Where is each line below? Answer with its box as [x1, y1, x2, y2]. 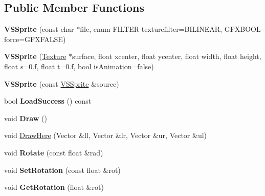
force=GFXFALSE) [4, 33, 66, 44]
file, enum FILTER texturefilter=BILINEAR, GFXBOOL [80, 24, 261, 34]
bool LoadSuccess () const [4, 95, 92, 106]
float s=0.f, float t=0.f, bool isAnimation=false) [4, 61, 154, 71]
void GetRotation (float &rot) [4, 182, 104, 192]
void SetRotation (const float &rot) [4, 164, 121, 175]
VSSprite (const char [4, 24, 74, 34]
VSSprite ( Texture [4, 51, 67, 62]
